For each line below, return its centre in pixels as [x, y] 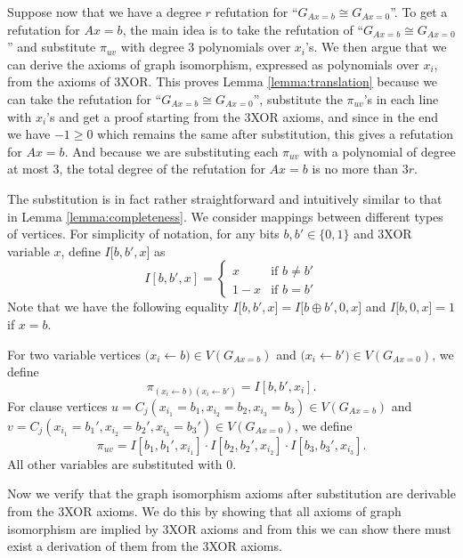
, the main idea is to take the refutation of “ [243, 29]
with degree [152, 47]
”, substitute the [298, 98]
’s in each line [401, 98]
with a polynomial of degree [379, 151]
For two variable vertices [74, 354]
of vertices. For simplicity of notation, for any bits [143, 234]
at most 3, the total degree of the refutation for [136, 169]
